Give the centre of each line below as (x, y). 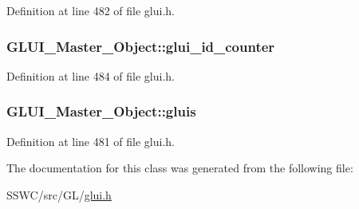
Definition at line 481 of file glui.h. (91, 141)
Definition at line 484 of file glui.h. (91, 75)
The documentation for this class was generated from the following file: (180, 168)
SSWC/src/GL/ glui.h (59, 194)
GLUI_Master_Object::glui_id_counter (141, 46)
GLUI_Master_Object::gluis (101, 111)
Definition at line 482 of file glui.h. (91, 10)
